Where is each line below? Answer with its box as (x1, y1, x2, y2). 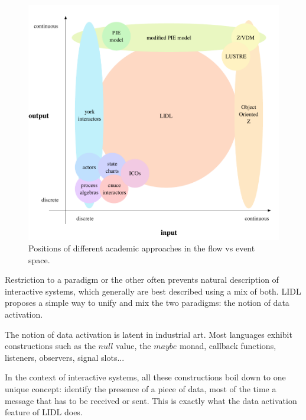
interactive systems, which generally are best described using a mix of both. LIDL (5, 285, 301, 297)
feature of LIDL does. (5, 406, 83, 418)
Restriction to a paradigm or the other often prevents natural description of (5, 273, 279, 286)
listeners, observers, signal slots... (5, 351, 125, 363)
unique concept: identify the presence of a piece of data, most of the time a (5, 383, 276, 395)
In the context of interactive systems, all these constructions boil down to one (5, 371, 286, 383)
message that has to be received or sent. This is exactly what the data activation (5, 394, 297, 406)
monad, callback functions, (180, 340, 276, 352)
